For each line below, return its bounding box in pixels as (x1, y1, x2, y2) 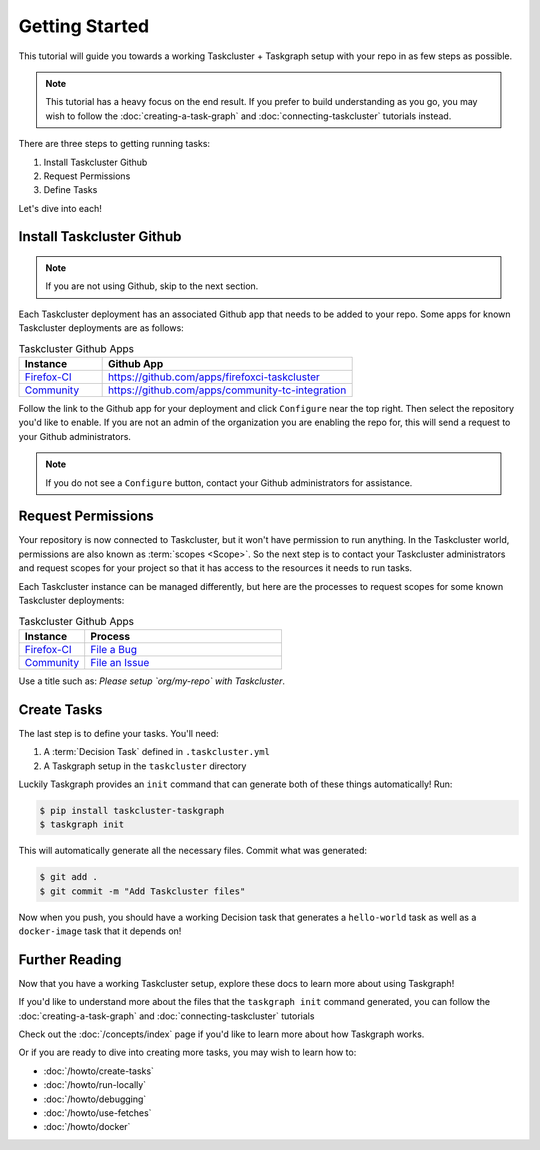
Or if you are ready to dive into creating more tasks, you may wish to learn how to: (18, 1046, 357, 1059)
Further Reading (18, 951, 122, 968)
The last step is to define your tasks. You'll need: (18, 727, 219, 739)
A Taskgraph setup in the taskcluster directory (43, 760, 247, 772)
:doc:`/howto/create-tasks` (43, 1065, 155, 1077)
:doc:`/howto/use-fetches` (43, 1107, 152, 1119)
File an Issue (90, 655, 150, 669)
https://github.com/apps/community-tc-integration (107, 383, 347, 397)
